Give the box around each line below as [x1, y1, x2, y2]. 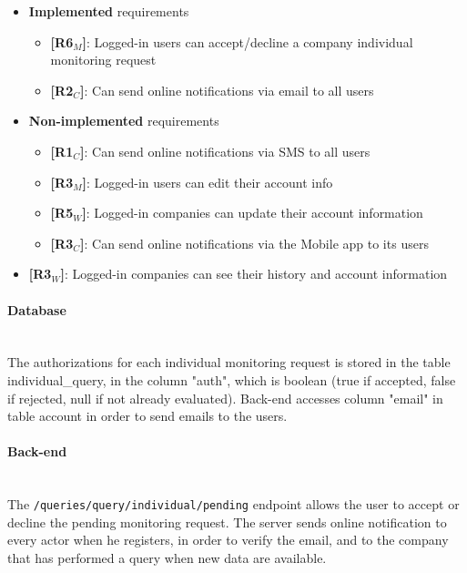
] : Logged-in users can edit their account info [82, 172, 333, 191]
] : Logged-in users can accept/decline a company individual [82, 32, 413, 51]
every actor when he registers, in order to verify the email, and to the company [7, 530, 449, 549]
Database [7, 300, 66, 319]
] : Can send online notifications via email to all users [80, 80, 374, 99]
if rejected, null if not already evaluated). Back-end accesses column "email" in [7, 388, 443, 407]
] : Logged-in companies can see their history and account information [60, 264, 448, 283]
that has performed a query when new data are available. [7, 547, 327, 567]
